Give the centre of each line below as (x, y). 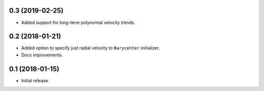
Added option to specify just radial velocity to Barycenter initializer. (90, 48)
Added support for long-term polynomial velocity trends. (78, 23)
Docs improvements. (42, 55)
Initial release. (35, 80)
